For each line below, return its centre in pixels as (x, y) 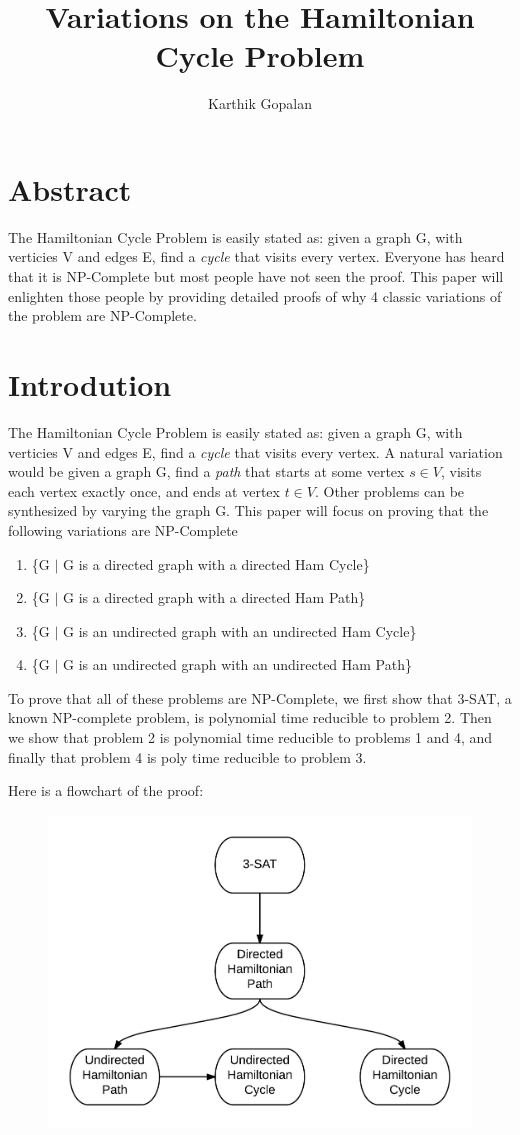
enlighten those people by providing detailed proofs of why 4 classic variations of (255, 295)
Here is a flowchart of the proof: (106, 790)
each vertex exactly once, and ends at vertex (144, 490)
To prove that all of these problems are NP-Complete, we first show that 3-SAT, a (260, 697)
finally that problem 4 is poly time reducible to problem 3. (187, 756)
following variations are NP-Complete (123, 529)
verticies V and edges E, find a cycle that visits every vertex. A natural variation (255, 451)
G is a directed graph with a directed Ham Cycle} (216, 563)
